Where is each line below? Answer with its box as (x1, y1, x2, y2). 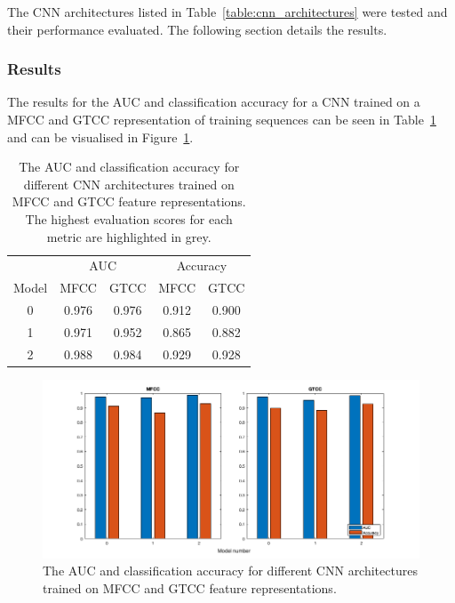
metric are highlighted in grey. (46, 227, 212, 245)
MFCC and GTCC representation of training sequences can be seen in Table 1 (7, 110, 436, 128)
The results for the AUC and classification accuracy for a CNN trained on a (7, 92, 420, 111)
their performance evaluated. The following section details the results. (7, 20, 387, 38)
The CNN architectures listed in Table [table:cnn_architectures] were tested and (7, 3, 448, 20)
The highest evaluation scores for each (25, 209, 233, 228)
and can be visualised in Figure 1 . (7, 127, 194, 146)
